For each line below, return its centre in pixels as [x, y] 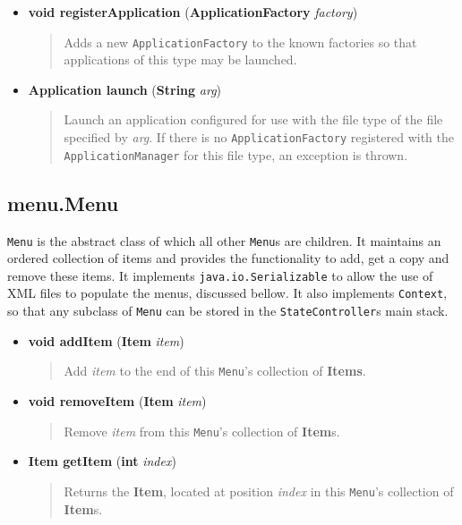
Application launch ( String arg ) [125, 89]
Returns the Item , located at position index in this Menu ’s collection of [259, 491]
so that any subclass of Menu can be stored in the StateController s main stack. [228, 311]
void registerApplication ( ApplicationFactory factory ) [193, 12]
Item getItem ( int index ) [102, 461]
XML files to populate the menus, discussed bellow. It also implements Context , [227, 293]
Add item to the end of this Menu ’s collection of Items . [215, 371]
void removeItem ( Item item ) [117, 401]
